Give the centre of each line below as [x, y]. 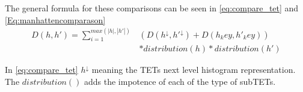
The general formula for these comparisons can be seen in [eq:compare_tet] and [152, 8]
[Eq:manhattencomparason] [55, 19]
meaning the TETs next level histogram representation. [194, 70]
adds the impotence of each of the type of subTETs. [180, 82]
